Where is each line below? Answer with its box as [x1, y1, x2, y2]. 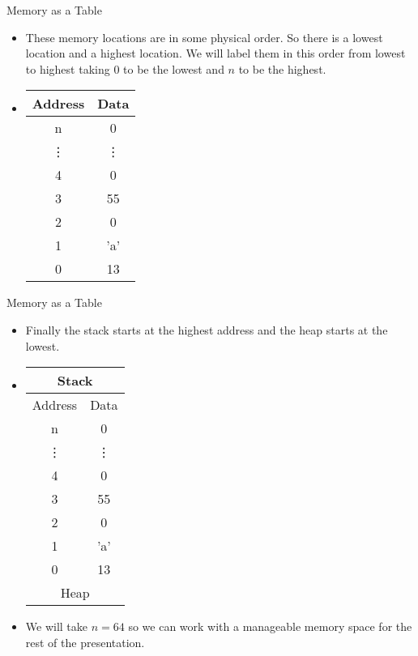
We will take [25, 618, 88, 635]
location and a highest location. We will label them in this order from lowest [25, 45, 406, 62]
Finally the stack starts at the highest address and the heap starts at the [25, 321, 388, 338]
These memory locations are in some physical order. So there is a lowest [25, 28, 383, 45]
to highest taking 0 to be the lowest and [25, 60, 224, 77]
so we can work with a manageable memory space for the [128, 618, 412, 635]
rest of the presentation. [25, 633, 145, 650]
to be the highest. [238, 60, 326, 77]
